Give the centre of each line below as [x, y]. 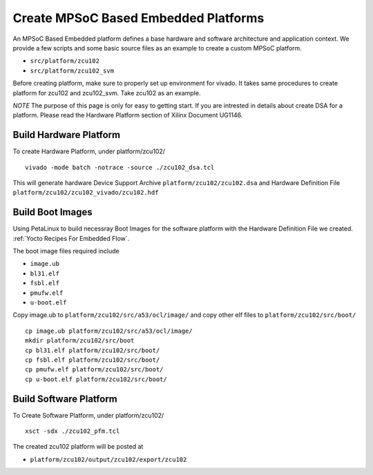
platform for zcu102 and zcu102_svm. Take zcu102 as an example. [107, 93]
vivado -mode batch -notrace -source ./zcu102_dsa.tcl [120, 167]
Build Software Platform [65, 399]
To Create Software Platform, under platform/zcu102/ [88, 415]
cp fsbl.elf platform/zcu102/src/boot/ [93, 360]
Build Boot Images [52, 212]
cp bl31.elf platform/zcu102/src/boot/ [93, 350]
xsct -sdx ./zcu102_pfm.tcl [73, 431]
